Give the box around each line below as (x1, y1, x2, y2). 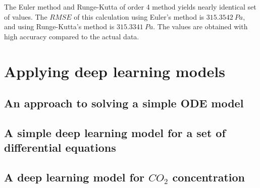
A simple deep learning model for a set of (4, 124, 226, 140)
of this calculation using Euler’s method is (74, 11, 204, 22)
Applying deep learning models (4, 60, 225, 81)
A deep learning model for (4, 169, 144, 185)
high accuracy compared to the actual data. (4, 31, 139, 41)
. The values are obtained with (153, 21, 248, 32)
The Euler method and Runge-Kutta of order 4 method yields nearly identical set (4, 2, 256, 12)
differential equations (4, 140, 116, 155)
